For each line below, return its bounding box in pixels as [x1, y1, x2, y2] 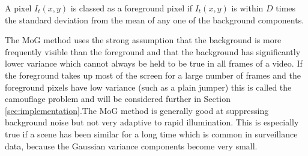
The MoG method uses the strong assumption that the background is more [5, 34, 282, 46]
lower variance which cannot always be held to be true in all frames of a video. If [5, 57, 303, 70]
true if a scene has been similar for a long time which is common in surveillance [5, 127, 298, 140]
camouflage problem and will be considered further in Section [5, 92, 231, 105]
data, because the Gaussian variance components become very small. [5, 139, 258, 152]
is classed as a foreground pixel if [70, 2, 192, 14]
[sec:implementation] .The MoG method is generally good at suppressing [5, 104, 269, 116]
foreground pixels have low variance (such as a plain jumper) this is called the [5, 80, 292, 93]
